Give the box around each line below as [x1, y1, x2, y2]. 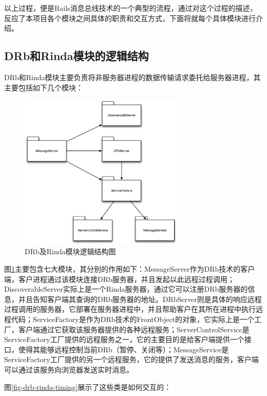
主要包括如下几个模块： [4, 82, 83, 92]
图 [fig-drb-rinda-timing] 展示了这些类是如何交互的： [4, 381, 171, 392]
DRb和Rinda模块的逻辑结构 [4, 48, 149, 64]
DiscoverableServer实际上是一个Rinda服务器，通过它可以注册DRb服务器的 [4, 284, 248, 294]
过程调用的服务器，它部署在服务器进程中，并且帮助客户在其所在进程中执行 [4, 304, 256, 314]
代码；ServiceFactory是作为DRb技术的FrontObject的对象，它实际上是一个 [11, 314, 255, 325]
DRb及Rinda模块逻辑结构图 [25, 246, 116, 257]
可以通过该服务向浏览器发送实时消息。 [4, 364, 133, 375]
